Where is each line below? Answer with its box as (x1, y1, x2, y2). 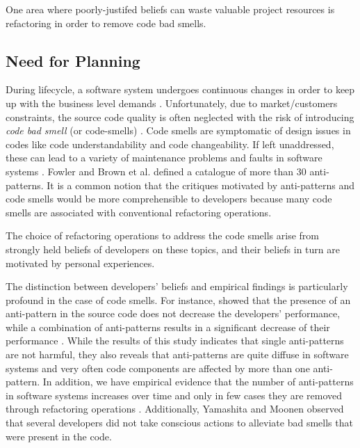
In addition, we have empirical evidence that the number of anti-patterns (42, 374, 354, 389)
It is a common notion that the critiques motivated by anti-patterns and (47, 177, 355, 192)
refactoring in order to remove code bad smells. (6, 15, 206, 30)
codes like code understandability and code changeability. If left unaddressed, (6, 136, 334, 151)
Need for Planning (6, 49, 140, 71)
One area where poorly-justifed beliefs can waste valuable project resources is (6, 2, 335, 16)
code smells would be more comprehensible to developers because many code (6, 191, 332, 206)
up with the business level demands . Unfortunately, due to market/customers (6, 95, 338, 110)
